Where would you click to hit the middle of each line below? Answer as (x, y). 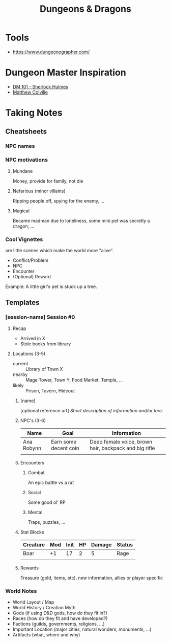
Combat (36, 472)
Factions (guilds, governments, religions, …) (59, 624)
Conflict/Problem (31, 260)
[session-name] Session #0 (40, 317)
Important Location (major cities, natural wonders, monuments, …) (82, 629)
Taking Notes (34, 113)
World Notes (21, 591)
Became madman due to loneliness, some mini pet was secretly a (81, 220)
